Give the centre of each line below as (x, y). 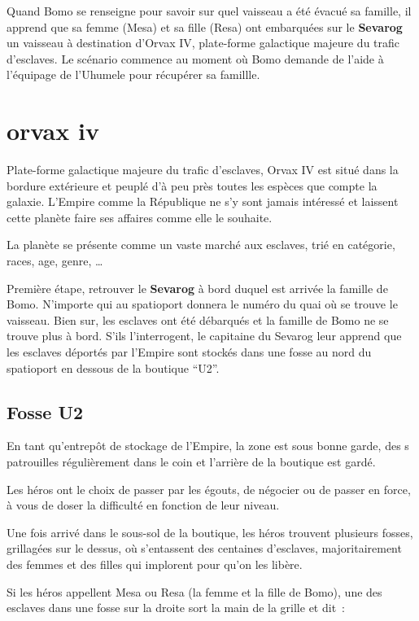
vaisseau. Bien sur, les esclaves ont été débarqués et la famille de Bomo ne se (198, 319)
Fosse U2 (45, 411)
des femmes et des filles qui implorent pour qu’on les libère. (155, 564)
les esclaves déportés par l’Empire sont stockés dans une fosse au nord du (189, 352)
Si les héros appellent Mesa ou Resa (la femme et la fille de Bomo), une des (194, 591)
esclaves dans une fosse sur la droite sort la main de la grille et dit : (176, 608)
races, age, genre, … (55, 261)
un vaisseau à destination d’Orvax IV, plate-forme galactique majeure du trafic (203, 43)
